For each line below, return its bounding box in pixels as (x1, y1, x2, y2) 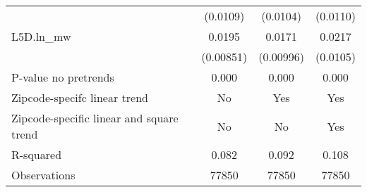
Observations (11, 167, 76, 183)
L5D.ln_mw (11, 28, 71, 44)
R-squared (11, 146, 62, 162)
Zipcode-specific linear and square (11, 110, 179, 126)
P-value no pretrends (11, 69, 114, 85)
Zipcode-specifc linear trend (11, 89, 148, 105)
